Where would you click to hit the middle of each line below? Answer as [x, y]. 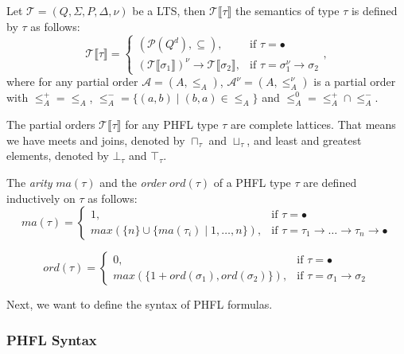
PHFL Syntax [52, 339]
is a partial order [355, 82]
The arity [29, 182]
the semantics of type [287, 10]
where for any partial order [72, 82]
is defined [374, 10]
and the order [133, 182]
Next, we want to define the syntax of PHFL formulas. [140, 304]
